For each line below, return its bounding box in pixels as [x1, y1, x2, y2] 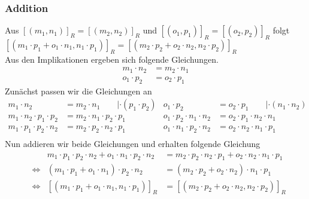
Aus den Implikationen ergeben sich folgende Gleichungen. [5, 53, 219, 65]
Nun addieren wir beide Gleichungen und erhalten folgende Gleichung [5, 137, 260, 150]
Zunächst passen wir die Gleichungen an [5, 84, 152, 97]
